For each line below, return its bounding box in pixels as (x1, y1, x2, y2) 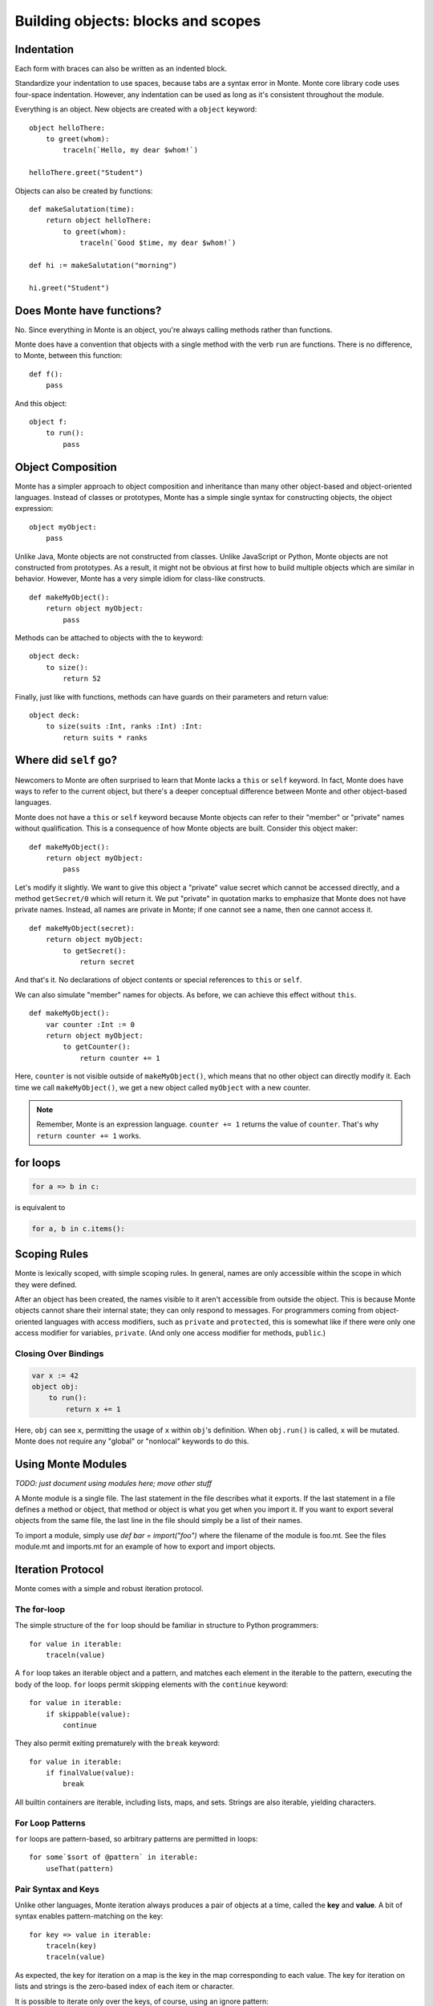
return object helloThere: (45, 216, 152, 225)
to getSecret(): (63, 946, 127, 955)
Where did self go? (14, 753, 118, 767)
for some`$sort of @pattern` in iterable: (29, 1853, 199, 1862)
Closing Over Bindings (14, 1348, 104, 1359)
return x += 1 (65, 1404, 121, 1414)
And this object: (14, 398, 67, 408)
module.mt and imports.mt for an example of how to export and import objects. (14, 1541, 276, 1552)
